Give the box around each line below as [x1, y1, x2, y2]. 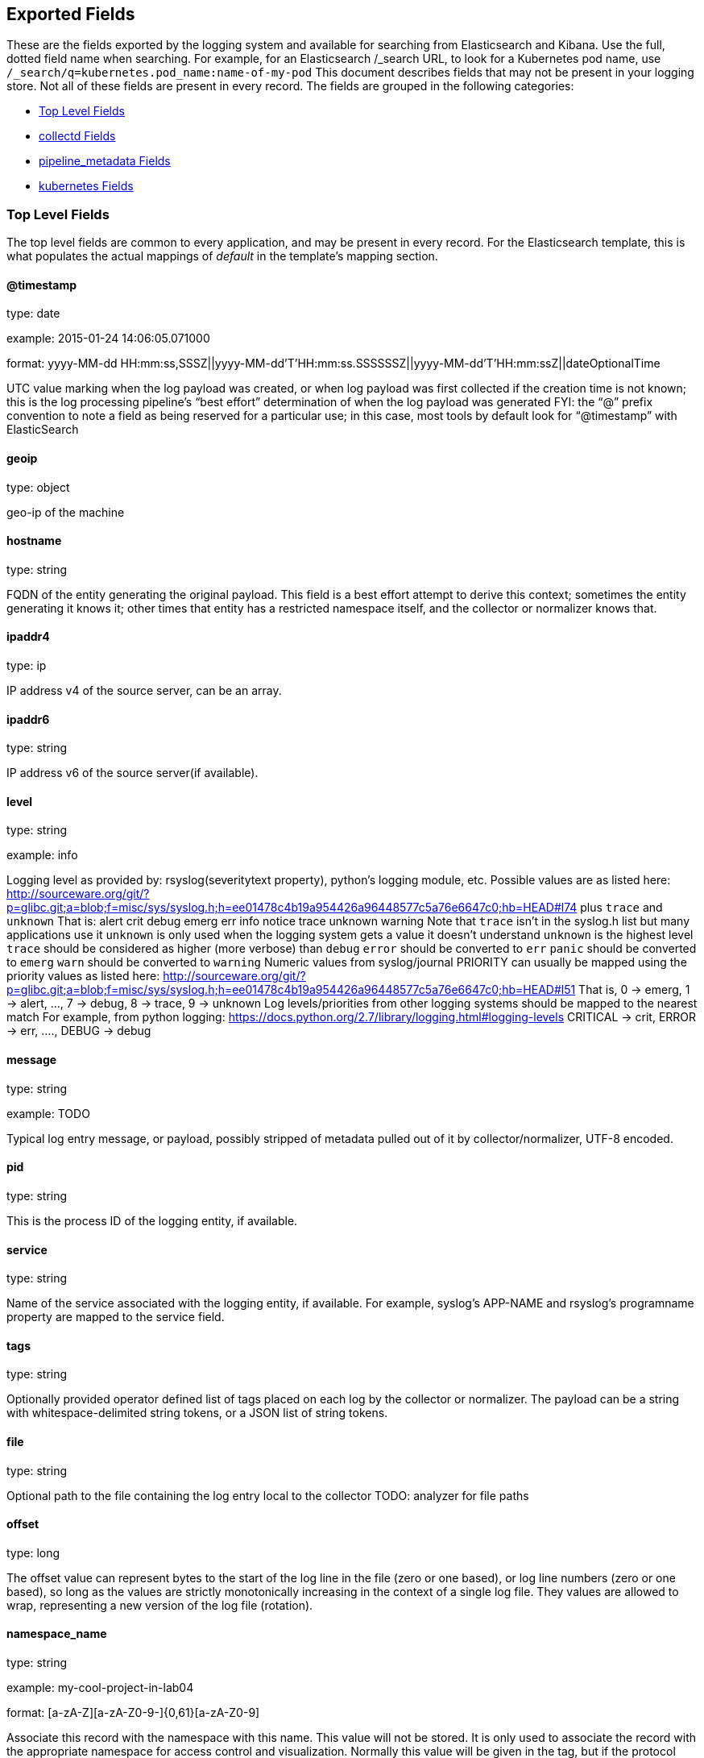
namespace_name [6, 1627, 107, 1641]
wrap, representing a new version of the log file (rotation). [6, 1598, 313, 1612]
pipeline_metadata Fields [39, 154, 171, 168]
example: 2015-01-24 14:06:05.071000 [6, 331, 210, 346]
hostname [6, 534, 62, 548]
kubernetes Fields [39, 179, 134, 193]
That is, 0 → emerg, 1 [578, 983, 690, 997]
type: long [6, 1545, 60, 1560]
